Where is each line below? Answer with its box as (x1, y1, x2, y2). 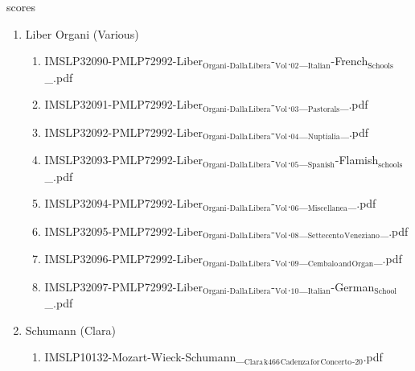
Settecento (307, 232, 344, 241)
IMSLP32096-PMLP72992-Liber (44, 250, 203, 267)
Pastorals (307, 105, 340, 113)
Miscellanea (307, 204, 347, 212)
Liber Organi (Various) (25, 25, 139, 42)
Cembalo (307, 259, 339, 268)
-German (331, 278, 375, 295)
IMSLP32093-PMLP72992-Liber (44, 151, 203, 168)
